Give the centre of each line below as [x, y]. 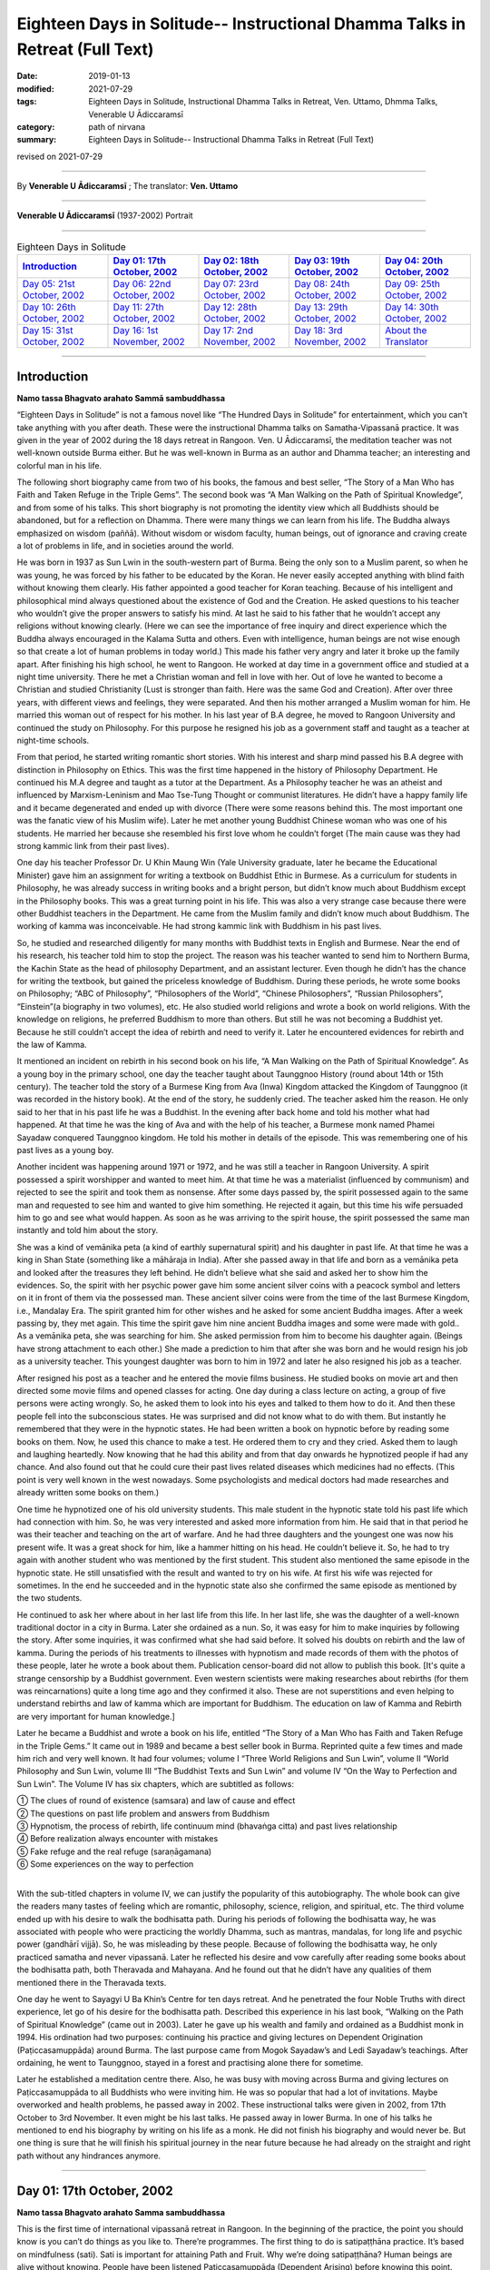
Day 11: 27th [138, 307]
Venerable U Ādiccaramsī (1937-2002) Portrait [105, 216]
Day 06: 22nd [142, 284]
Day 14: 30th [412, 307]
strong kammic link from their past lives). [93, 846]
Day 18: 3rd [318, 331]
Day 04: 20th [414, 261]
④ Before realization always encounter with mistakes [118, 1839]
